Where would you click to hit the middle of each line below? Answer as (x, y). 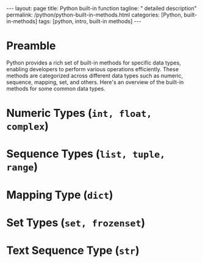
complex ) (27, 126)
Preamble (31, 46)
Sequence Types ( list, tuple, (86, 154)
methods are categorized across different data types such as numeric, (95, 75)
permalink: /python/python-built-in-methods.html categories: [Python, (94, 15)
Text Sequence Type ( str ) (73, 250)
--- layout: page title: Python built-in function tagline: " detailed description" (101, 8)
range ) (22, 167)
